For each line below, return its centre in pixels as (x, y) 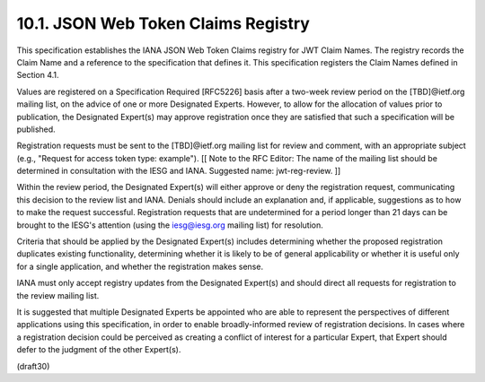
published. (36, 129)
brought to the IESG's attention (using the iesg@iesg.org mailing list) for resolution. (170, 225)
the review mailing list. (58, 295)
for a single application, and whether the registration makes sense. (140, 266)
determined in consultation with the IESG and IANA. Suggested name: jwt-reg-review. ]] (179, 171)
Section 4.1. (38, 75)
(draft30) (33, 366)
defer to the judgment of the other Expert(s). (99, 350)
